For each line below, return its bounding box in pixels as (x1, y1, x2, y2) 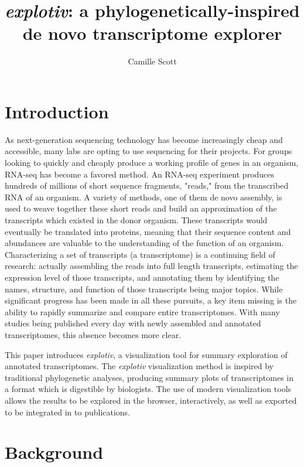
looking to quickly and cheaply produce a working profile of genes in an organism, (5, 156, 299, 169)
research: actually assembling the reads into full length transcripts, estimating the (5, 260, 298, 272)
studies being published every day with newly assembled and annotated (5, 317, 261, 329)
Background (5, 440, 104, 464)
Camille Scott (128, 55, 177, 67)
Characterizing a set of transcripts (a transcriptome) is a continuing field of (5, 248, 275, 260)
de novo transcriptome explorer (22, 21, 282, 45)
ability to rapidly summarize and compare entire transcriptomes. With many (5, 305, 280, 318)
